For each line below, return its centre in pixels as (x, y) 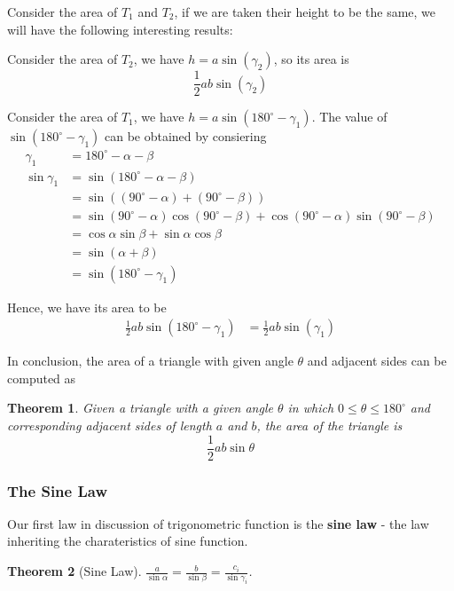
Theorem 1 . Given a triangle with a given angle (140, 408)
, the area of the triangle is (329, 425)
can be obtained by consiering (185, 136)
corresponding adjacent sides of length (110, 425)
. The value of (349, 117)
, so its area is (311, 59)
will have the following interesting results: (120, 29)
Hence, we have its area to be (87, 307)
